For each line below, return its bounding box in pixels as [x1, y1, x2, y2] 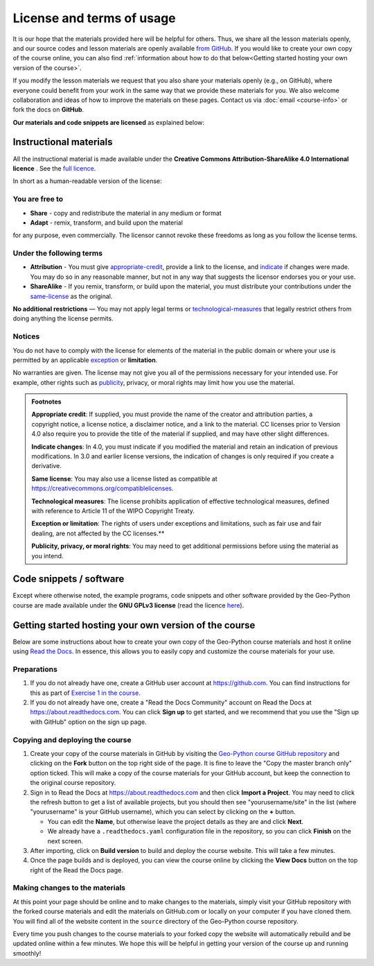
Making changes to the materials [12, 883, 126, 892]
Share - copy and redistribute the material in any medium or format [30, 209, 222, 217]
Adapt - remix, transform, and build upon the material [30, 218, 184, 227]
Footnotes [31, 397, 62, 406]
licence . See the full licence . [12, 164, 96, 173]
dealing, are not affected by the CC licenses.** [31, 529, 165, 537]
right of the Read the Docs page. [30, 865, 124, 874]
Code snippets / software [12, 573, 125, 585]
